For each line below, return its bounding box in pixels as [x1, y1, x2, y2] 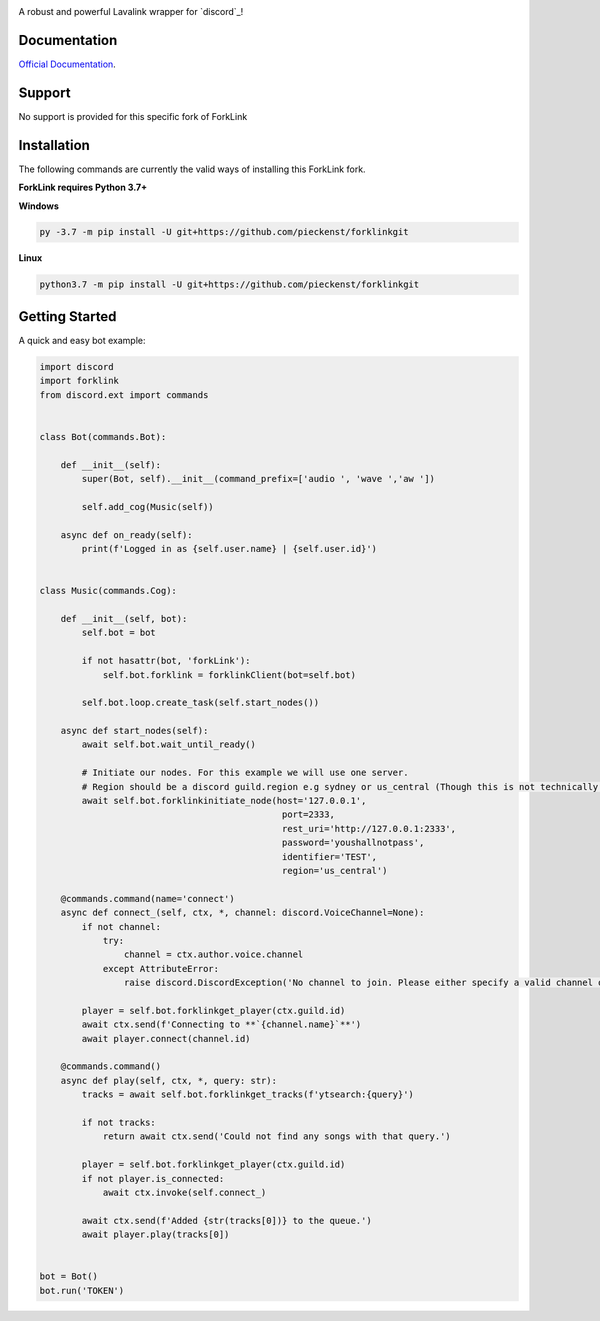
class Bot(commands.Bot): [39, 431, 167, 442]
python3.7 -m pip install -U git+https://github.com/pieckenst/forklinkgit [39, 279, 420, 290]
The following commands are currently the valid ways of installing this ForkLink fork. [18, 163, 366, 175]
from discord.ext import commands [39, 389, 209, 400]
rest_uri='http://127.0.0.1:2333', [281, 823, 457, 834]
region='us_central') [281, 865, 388, 876]
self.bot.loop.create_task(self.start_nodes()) [81, 697, 320, 709]
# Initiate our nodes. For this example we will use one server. [81, 767, 409, 779]
